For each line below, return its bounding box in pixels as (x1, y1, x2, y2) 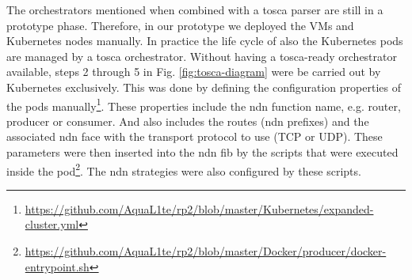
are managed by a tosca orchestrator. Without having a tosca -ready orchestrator (6, 47, 397, 64)
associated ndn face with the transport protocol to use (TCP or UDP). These (6, 128, 383, 145)
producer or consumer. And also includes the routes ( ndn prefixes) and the (6, 112, 369, 129)
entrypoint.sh (25, 258, 90, 274)
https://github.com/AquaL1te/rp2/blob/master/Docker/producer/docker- (25, 243, 387, 259)
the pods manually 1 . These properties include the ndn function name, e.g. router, (6, 95, 401, 114)
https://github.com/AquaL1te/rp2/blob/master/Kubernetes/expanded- (25, 200, 374, 217)
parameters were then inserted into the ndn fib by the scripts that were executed (6, 144, 399, 160)
